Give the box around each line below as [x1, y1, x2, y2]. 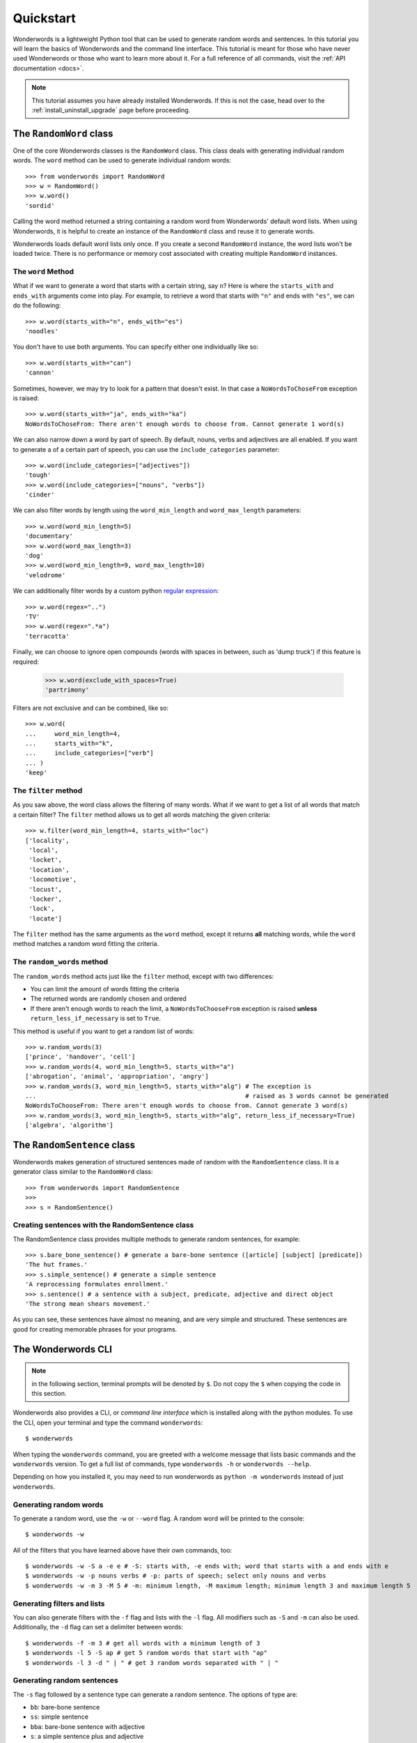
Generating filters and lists [13, 1599, 105, 1608]
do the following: [13, 301, 61, 310]
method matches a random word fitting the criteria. [13, 940, 159, 948]
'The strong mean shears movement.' [25, 1300, 150, 1308]
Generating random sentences [13, 1675, 118, 1685]
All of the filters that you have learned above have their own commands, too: [13, 1546, 233, 1554]
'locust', [29, 885, 63, 893]
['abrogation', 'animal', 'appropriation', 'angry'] [25, 1072, 209, 1081]
